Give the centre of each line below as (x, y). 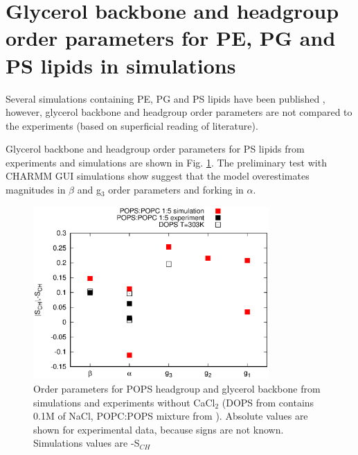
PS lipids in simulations (121, 65)
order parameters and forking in (176, 190)
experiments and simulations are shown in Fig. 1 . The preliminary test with (166, 162)
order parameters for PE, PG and (171, 38)
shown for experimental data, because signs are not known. (159, 429)
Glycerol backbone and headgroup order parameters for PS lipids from (155, 149)
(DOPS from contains (268, 402)
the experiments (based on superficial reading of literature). (132, 125)
